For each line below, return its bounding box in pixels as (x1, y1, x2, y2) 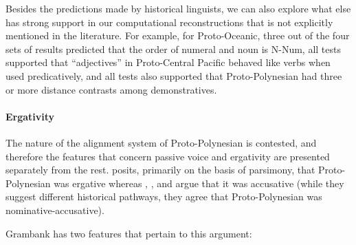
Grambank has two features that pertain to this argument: (5, 226, 252, 240)
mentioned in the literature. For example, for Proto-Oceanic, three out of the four (5, 28, 350, 43)
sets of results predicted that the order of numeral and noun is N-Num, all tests (5, 41, 341, 56)
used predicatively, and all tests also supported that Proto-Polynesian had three (5, 68, 342, 83)
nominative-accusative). (5, 202, 104, 217)
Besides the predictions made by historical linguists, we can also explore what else (5, 1, 351, 15)
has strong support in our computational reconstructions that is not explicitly (5, 14, 333, 29)
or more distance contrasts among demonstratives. (5, 82, 217, 96)
